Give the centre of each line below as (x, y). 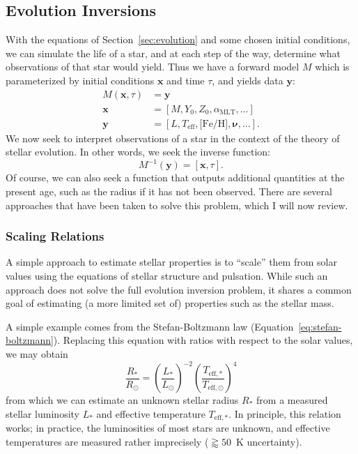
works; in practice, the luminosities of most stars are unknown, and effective (168, 428)
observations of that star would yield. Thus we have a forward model (153, 67)
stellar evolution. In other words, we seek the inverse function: (138, 152)
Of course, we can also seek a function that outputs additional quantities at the (175, 177)
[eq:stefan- (320, 326)
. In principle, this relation (285, 413)
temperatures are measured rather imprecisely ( (107, 441)
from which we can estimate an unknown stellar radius (122, 400)
